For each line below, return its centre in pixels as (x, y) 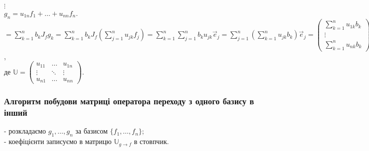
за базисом (92, 131)
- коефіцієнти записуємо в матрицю (58, 141)
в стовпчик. (151, 141)
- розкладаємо (25, 131)
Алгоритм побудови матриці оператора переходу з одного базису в (129, 101)
